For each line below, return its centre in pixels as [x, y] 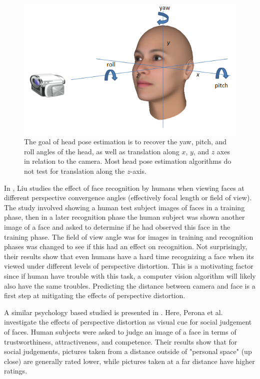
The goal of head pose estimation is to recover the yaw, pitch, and [125, 142]
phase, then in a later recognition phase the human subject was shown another [124, 217]
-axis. [138, 171]
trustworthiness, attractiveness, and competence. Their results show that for [121, 341]
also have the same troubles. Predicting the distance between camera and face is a [130, 285]
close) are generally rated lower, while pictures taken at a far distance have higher [129, 361]
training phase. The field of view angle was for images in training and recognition [129, 236]
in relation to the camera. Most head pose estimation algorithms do [128, 161]
